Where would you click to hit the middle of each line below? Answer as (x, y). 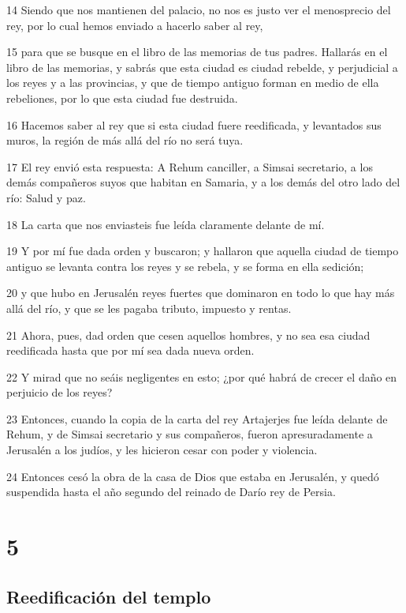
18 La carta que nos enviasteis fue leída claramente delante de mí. (166, 224)
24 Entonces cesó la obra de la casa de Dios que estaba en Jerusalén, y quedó (193, 476)
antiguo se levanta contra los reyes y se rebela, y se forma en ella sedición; (185, 266)
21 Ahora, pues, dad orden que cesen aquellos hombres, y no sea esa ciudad (188, 335)
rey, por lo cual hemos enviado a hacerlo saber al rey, (135, 25)
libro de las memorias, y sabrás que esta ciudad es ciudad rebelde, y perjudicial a (202, 67)
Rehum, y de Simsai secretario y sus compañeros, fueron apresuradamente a (190, 434)
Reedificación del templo (109, 596)
